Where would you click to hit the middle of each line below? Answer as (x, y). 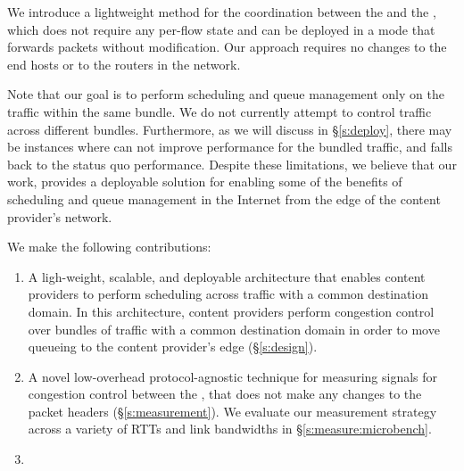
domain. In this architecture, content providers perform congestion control (231, 311)
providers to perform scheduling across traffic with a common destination (228, 294)
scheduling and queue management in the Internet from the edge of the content (224, 198)
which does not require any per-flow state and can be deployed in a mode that (221, 29)
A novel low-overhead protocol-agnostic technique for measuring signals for (233, 376)
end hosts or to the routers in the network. (124, 64)
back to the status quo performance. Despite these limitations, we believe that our (232, 164)
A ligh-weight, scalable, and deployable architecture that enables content (227, 276)
